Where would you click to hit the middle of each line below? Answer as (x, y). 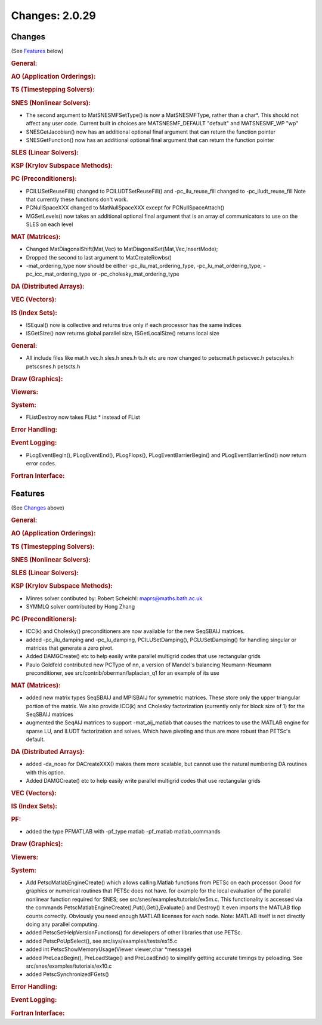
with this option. (46, 772)
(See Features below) (37, 51)
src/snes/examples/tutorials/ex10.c (69, 966)
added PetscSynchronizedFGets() (68, 974)
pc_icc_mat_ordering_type (58, 274)
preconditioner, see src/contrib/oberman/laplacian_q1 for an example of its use (123, 673)
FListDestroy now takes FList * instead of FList (83, 417)
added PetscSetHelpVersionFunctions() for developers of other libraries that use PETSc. (134, 933)
